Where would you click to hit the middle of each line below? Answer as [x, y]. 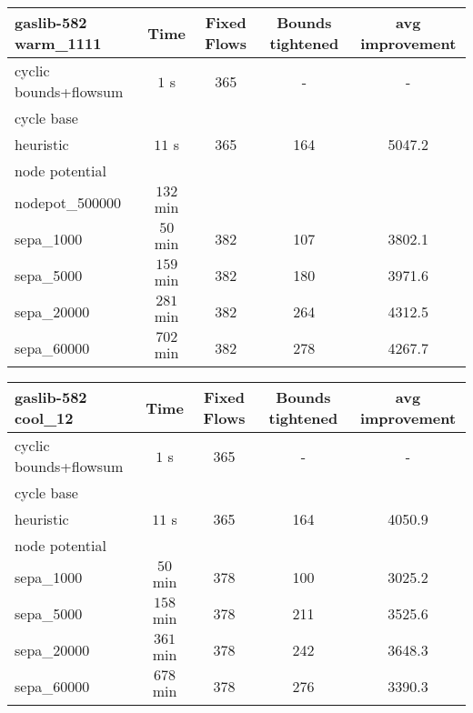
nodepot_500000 [68, 202]
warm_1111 [58, 43]
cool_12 [44, 418]
